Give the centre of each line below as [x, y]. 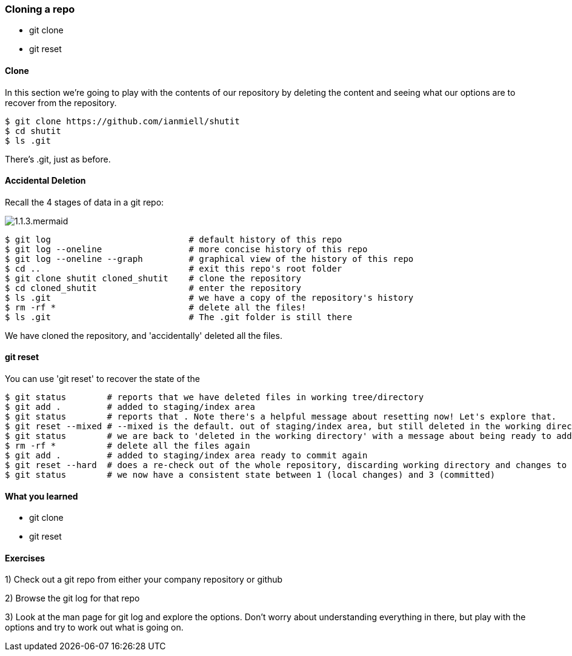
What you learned [42, 496]
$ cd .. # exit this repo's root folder [174, 268]
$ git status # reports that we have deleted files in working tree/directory [215, 397]
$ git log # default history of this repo [174, 239]
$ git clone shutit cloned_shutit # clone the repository [153, 278]
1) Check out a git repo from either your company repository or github [144, 580]
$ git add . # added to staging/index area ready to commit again [186, 456]
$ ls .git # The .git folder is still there [179, 317]
